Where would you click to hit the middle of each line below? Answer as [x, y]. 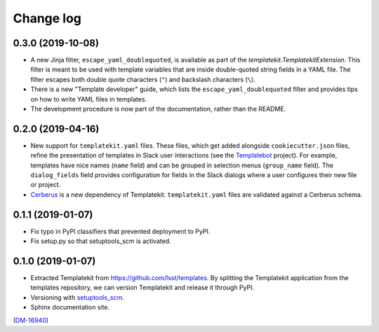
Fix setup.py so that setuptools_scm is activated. [101, 241]
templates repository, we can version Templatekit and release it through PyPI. [142, 288]
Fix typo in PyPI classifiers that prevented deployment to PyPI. [120, 231]
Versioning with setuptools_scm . [77, 297]
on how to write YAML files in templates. [89, 99]
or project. [46, 185]
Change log [47, 18]
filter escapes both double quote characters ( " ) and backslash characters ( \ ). [143, 79]
